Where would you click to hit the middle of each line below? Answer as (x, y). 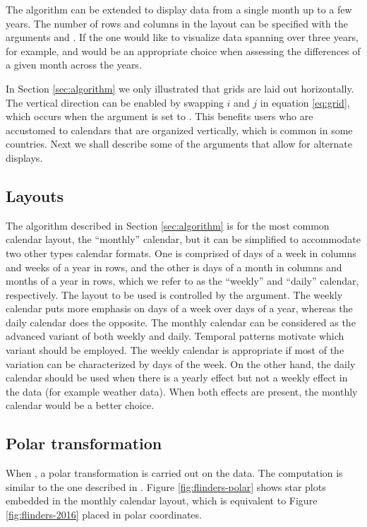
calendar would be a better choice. (80, 405)
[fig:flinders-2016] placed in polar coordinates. (104, 515)
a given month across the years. (74, 65)
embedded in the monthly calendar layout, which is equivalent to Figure (162, 501)
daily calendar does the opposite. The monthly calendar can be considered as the (181, 322)
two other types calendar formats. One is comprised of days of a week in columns (181, 253)
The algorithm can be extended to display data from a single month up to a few (179, 9)
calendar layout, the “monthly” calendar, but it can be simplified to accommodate (183, 239)
